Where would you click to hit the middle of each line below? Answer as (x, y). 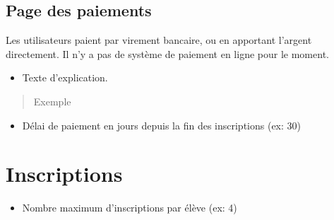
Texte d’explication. (65, 77)
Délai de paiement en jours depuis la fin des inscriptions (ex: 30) (162, 125)
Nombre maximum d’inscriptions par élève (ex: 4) (130, 208)
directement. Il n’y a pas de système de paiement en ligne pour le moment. (167, 53)
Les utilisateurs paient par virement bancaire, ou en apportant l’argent (159, 40)
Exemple (52, 101)
